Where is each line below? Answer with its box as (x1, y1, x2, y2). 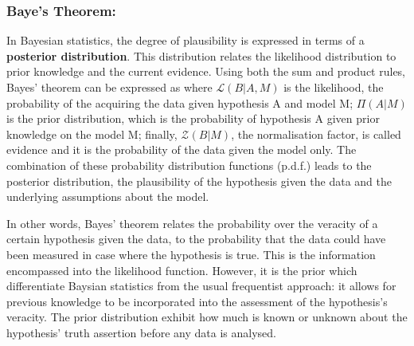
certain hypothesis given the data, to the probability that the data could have (6, 230, 386, 247)
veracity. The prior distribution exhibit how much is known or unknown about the (6, 309, 408, 325)
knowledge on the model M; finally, (6, 125, 178, 142)
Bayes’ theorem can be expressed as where (6, 79, 213, 95)
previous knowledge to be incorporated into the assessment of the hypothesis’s (6, 293, 388, 309)
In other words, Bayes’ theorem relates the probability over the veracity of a (6, 214, 378, 231)
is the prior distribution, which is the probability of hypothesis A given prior (6, 110, 380, 127)
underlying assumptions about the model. (6, 188, 209, 205)
